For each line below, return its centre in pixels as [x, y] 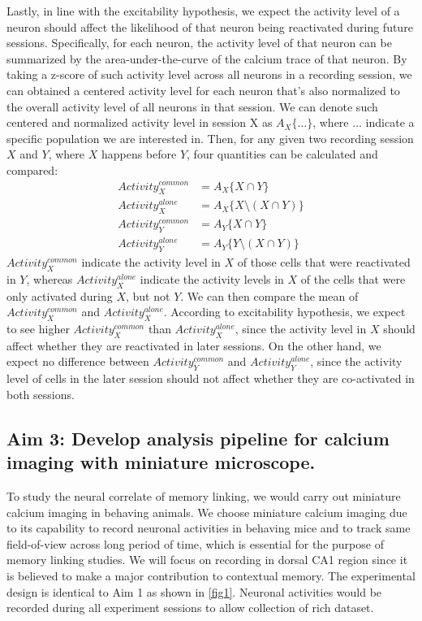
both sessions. [41, 394]
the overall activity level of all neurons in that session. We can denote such [192, 106]
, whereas [50, 278]
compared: [32, 169]
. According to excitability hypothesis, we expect [284, 312]
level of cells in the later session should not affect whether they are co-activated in [211, 378]
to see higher [38, 328]
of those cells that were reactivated [324, 262]
